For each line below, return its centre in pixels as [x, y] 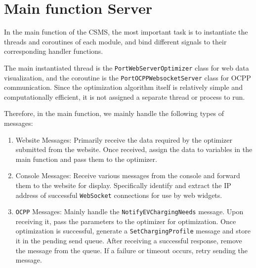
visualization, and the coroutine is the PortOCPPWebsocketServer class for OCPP [128, 77]
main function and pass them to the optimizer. [86, 159]
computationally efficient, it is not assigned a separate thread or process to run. [125, 96]
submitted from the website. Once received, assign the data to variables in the [134, 149]
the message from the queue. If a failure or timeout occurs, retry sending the [131, 250]
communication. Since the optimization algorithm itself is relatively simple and [123, 87]
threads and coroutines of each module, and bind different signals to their [115, 41]
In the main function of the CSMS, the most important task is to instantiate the [126, 32]
